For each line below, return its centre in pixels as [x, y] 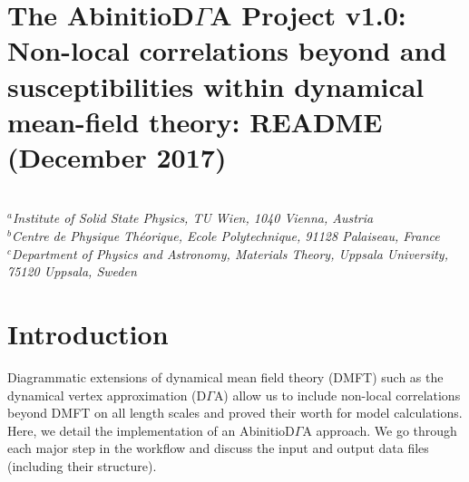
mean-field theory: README [195, 121]
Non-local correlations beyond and [227, 50]
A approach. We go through [380, 430]
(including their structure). [82, 465]
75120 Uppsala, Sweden [72, 271]
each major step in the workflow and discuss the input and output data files [218, 448]
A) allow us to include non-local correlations [337, 395]
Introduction [88, 334]
